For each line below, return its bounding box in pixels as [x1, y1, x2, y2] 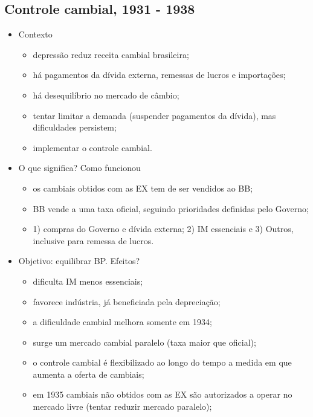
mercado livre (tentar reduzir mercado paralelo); [33, 400, 212, 413]
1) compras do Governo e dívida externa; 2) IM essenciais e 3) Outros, [33, 222, 294, 235]
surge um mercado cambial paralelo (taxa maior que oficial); [33, 335, 256, 348]
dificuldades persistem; [33, 121, 117, 134]
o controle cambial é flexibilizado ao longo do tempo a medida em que [33, 356, 292, 369]
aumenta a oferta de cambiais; [33, 367, 144, 380]
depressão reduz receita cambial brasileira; [33, 48, 189, 60]
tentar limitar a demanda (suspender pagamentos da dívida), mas [33, 109, 276, 121]
